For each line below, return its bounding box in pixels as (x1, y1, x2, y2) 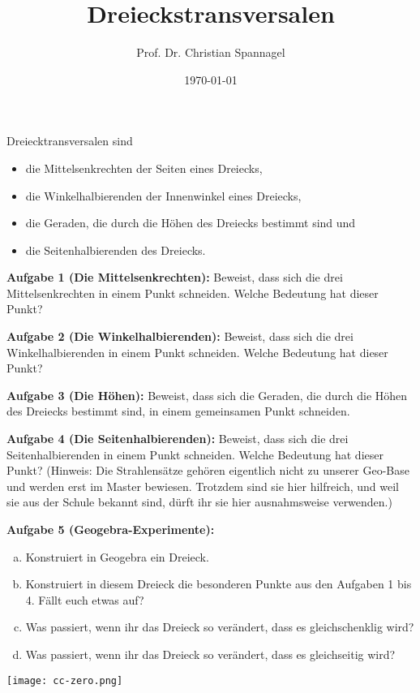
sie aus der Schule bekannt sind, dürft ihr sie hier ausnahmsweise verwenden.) (6, 493, 392, 510)
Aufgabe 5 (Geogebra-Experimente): (6, 521, 215, 537)
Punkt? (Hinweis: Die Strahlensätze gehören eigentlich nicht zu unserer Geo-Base (6, 462, 409, 479)
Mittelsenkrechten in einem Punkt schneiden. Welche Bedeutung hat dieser (6, 284, 379, 301)
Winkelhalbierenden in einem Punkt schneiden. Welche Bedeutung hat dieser (6, 343, 388, 360)
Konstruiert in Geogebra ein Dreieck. (25, 548, 209, 565)
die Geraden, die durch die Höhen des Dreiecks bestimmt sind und (25, 214, 356, 231)
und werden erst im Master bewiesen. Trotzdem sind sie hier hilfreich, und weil (6, 477, 399, 494)
